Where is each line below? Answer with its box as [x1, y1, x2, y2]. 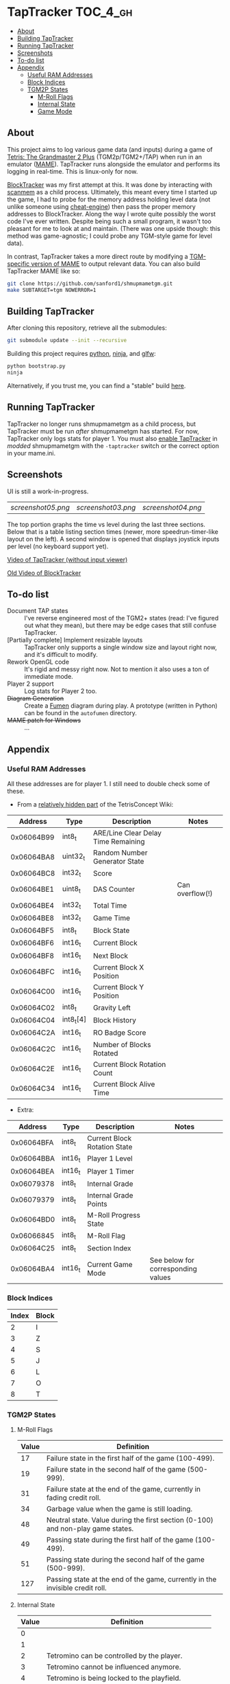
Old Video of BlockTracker [7, 568, 81, 577]
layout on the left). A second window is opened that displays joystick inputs [7, 535, 220, 543]
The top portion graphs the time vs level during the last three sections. [7, 520, 205, 528]
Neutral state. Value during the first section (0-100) [46, 1516, 214, 1525]
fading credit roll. [46, 1493, 101, 1503]
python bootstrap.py [7, 363, 66, 370]
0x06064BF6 [10, 939, 55, 948]
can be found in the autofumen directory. [24, 709, 137, 717]
